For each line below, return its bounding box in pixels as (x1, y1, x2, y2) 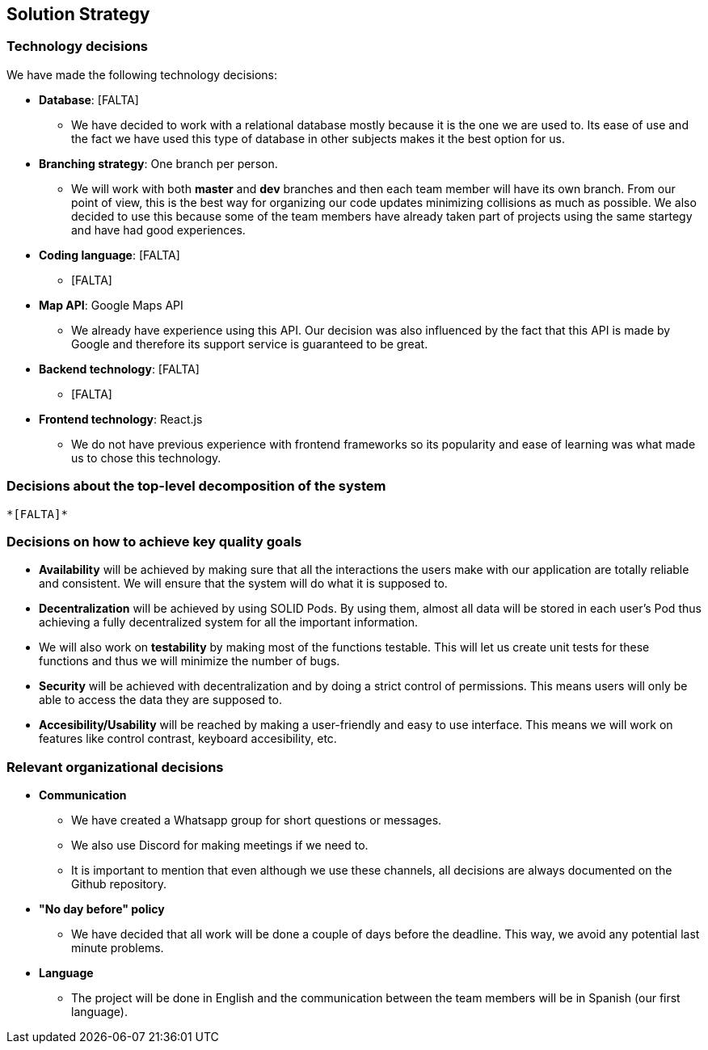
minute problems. (71, 941, 164, 955)
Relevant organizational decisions (6, 758, 224, 775)
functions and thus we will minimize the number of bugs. (39, 654, 340, 668)
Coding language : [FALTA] (39, 247, 180, 262)
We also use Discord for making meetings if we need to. (71, 838, 369, 853)
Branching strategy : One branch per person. (39, 156, 278, 171)
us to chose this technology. (71, 450, 221, 465)
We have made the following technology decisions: (6, 67, 278, 82)
